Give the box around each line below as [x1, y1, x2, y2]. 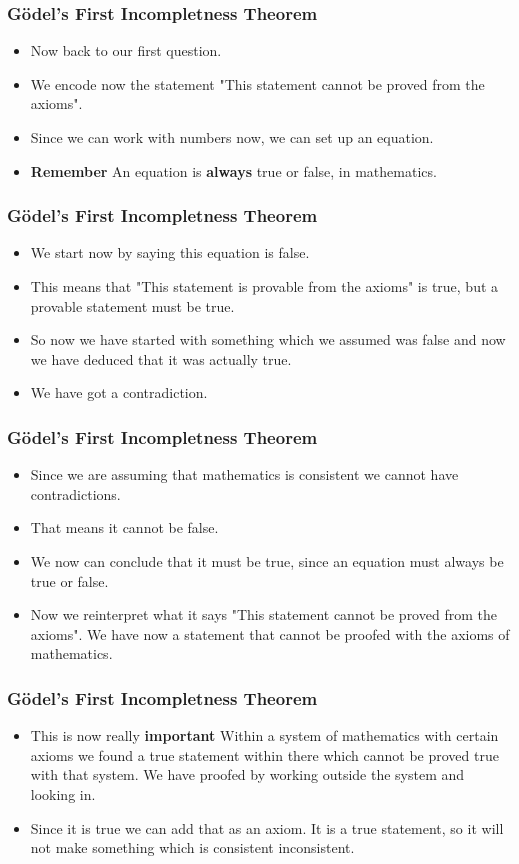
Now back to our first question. [30, 40, 222, 61]
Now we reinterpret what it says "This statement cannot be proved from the [30, 604, 497, 625]
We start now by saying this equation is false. [30, 242, 310, 263]
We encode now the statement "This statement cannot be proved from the [30, 73, 485, 94]
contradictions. [30, 483, 121, 504]
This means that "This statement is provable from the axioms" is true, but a [30, 276, 499, 296]
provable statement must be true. [30, 295, 235, 316]
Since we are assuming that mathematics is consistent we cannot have [30, 464, 459, 485]
